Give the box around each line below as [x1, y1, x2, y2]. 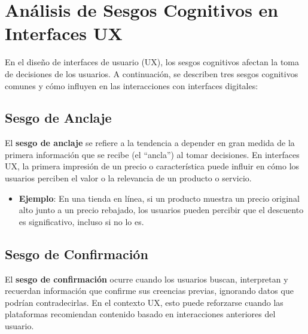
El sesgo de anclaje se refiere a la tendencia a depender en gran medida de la [5, 136, 295, 149]
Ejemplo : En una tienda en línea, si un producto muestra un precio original [19, 192, 300, 204]
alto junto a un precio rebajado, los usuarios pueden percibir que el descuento [19, 204, 304, 216]
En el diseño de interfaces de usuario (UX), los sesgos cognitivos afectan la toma [5, 56, 299, 68]
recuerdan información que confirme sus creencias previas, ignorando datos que [5, 284, 294, 297]
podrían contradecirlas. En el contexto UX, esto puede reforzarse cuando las [5, 296, 283, 308]
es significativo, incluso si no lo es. [19, 215, 144, 227]
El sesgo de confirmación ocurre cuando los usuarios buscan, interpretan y [5, 272, 288, 285]
